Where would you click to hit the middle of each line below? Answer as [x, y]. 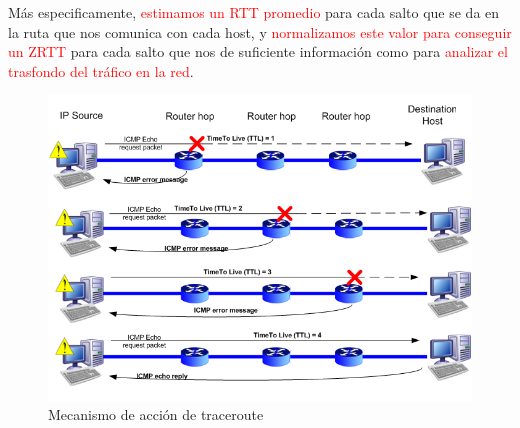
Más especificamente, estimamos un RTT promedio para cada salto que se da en [254, 12]
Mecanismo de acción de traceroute [156, 414]
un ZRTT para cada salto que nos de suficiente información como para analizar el [258, 51]
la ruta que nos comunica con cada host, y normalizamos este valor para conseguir [260, 31]
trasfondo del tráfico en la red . [101, 70]
